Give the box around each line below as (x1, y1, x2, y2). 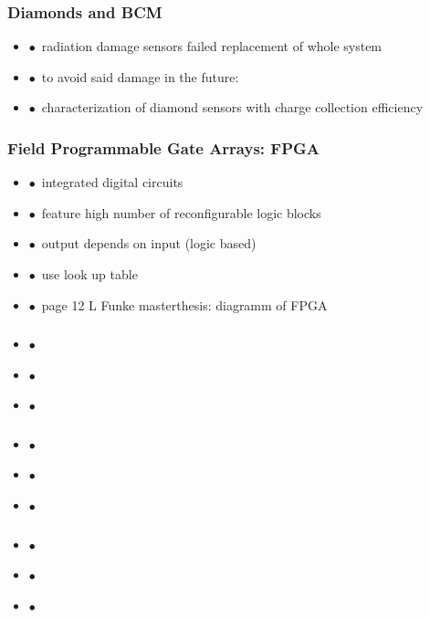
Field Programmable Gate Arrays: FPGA (7, 136, 320, 159)
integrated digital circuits (41, 173, 184, 192)
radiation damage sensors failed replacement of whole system (41, 37, 383, 56)
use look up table (41, 265, 138, 283)
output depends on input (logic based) (41, 234, 257, 253)
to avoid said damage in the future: (41, 67, 239, 86)
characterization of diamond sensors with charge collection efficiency (41, 98, 424, 117)
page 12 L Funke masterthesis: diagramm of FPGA (41, 295, 328, 314)
